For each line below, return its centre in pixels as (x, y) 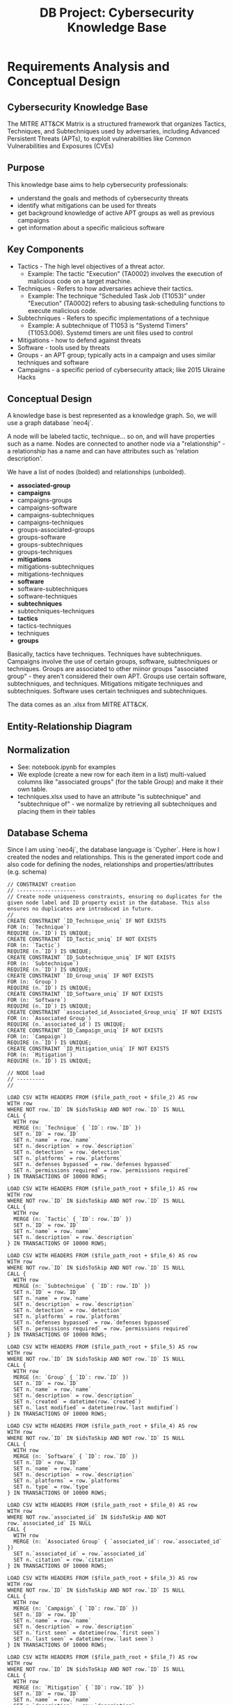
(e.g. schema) (27, 872)
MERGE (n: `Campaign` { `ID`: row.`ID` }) (76, 1609)
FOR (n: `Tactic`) (34, 946)
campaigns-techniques (50, 522)
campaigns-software (47, 508)
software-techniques (47, 597)
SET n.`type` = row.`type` (53, 1487)
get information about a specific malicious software (91, 227)
